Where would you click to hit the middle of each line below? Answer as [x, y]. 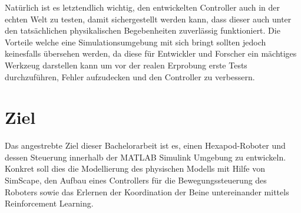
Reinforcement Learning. [49, 203]
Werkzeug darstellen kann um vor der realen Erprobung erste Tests [126, 65]
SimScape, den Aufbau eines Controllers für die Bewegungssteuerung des [136, 180]
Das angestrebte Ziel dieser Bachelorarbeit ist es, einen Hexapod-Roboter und [145, 145]
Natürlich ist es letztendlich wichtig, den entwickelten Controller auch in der [142, 7]
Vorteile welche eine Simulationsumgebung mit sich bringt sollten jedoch [135, 42]
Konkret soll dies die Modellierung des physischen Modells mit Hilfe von [135, 168]
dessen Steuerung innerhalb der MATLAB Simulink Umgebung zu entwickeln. [145, 157]
